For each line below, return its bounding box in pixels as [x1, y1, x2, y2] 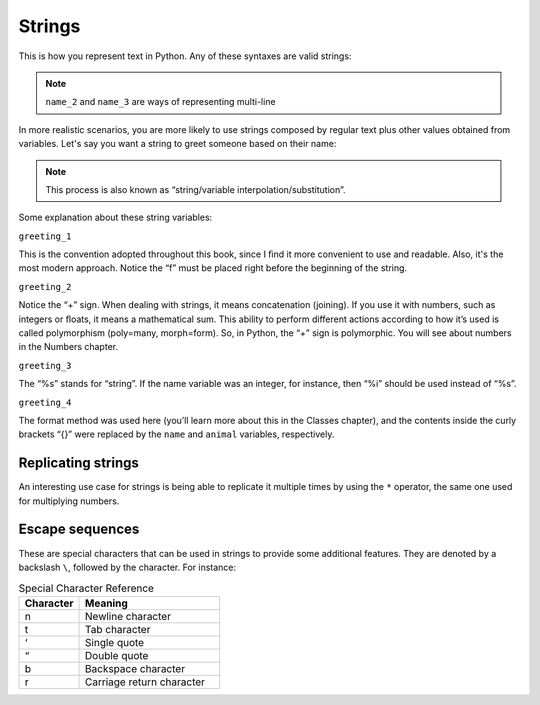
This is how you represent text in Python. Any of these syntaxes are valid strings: [18, 50, 352, 62]
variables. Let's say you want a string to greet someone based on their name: [18, 138, 337, 150]
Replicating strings [18, 455, 140, 472]
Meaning [85, 596, 129, 610]
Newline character [85, 609, 172, 623]
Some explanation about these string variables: [18, 211, 213, 224]
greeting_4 [18, 396, 72, 408]
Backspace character [85, 661, 185, 675]
